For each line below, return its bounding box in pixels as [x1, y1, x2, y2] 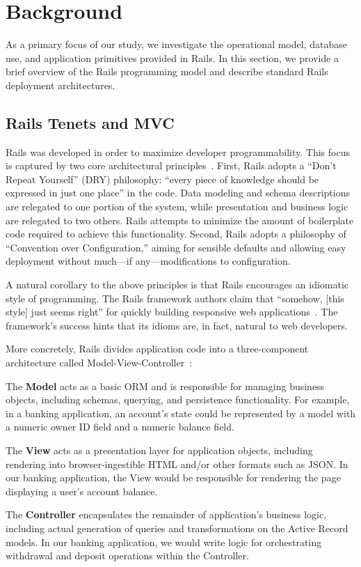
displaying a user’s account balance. [6, 483, 158, 498]
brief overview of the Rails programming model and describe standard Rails [6, 64, 328, 79]
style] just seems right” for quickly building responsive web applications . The [6, 304, 338, 319]
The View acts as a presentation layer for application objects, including [6, 442, 313, 457]
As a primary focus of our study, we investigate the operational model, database [6, 37, 347, 52]
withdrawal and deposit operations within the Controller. [6, 548, 249, 563]
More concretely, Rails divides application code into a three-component [6, 341, 309, 356]
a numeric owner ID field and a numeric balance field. [6, 419, 234, 434]
